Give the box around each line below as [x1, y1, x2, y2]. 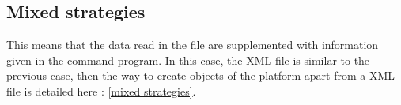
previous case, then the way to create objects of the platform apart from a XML [6, 67, 395, 84]
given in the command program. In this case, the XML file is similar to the [6, 51, 370, 68]
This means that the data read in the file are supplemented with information [6, 36, 379, 53]
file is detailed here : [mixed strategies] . [6, 82, 196, 99]
